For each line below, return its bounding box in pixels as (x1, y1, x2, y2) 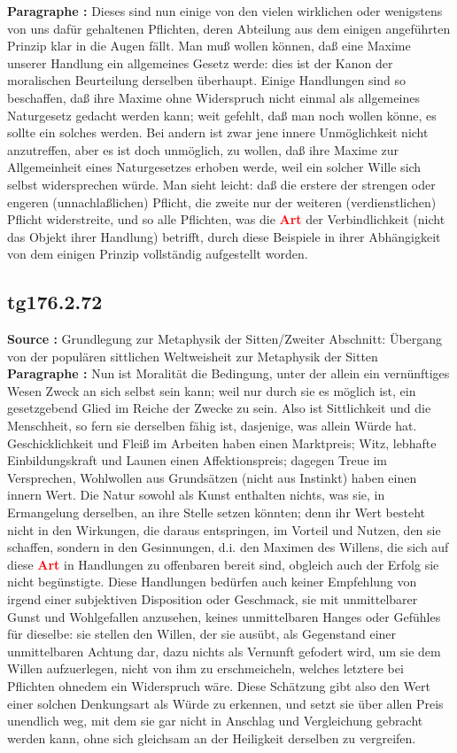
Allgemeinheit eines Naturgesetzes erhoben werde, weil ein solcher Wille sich (7, 158, 422, 176)
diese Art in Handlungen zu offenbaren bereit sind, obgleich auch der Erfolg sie (7, 555, 439, 573)
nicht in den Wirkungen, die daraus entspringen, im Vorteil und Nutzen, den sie (7, 520, 441, 539)
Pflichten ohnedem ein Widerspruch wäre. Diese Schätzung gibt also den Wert (7, 676, 430, 695)
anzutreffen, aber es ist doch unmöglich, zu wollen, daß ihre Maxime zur (7, 140, 399, 159)
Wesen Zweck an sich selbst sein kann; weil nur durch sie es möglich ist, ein (7, 381, 416, 400)
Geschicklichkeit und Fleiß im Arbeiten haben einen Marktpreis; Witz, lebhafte (7, 433, 437, 452)
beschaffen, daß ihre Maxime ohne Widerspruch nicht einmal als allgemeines (7, 88, 420, 106)
